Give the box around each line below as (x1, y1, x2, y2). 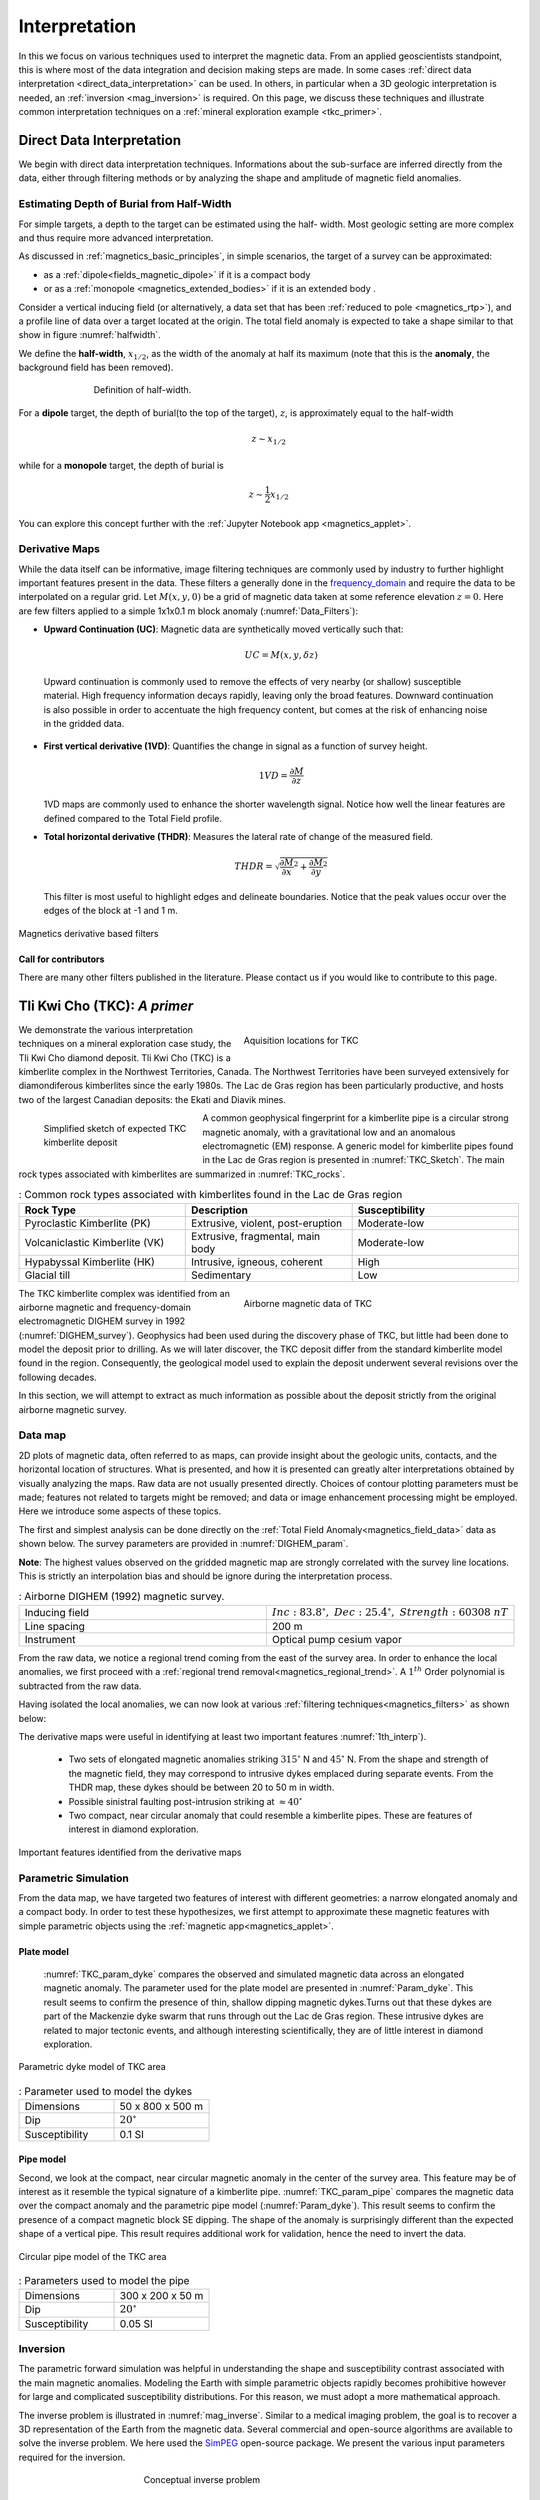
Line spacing (24, 1620, 85, 1634)
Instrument (24, 1633, 76, 1647)
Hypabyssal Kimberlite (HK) (24, 1255, 155, 1269)
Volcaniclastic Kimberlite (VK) (24, 1235, 165, 1249)
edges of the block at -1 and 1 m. (43, 905, 179, 917)
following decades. (18, 1371, 97, 1383)
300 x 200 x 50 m (119, 2289, 204, 2303)
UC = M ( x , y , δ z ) (244, 650, 319, 661)
